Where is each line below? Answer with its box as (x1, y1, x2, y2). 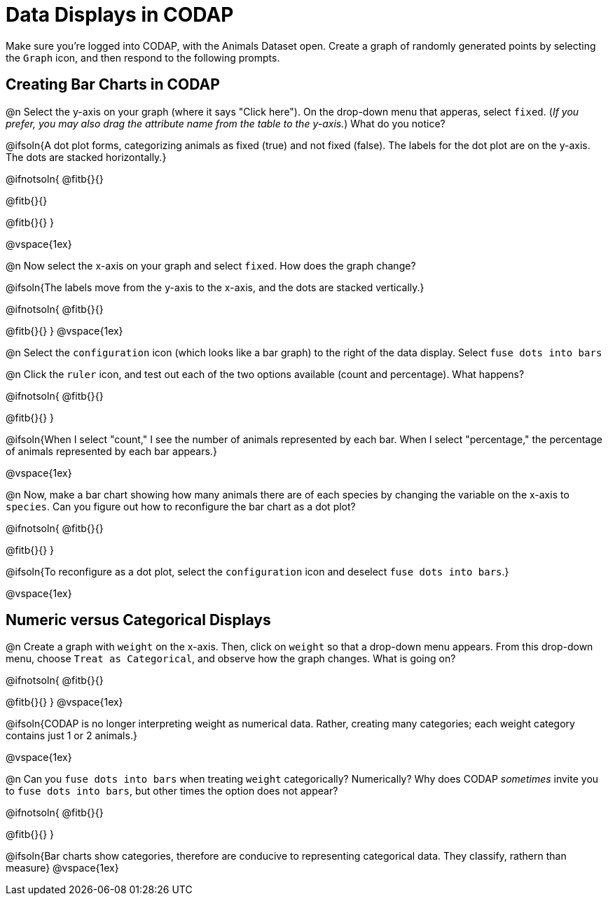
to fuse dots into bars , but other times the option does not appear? (6, 785, 338, 797)
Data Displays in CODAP (6, 3, 234, 27)
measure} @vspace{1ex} (6, 862, 119, 874)
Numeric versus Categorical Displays (6, 611, 271, 629)
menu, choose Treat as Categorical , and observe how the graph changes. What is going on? (6, 652, 456, 665)
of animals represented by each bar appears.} (6, 445, 217, 457)
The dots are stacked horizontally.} (6, 151, 167, 163)
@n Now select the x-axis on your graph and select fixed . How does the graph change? (6, 259, 416, 272)
